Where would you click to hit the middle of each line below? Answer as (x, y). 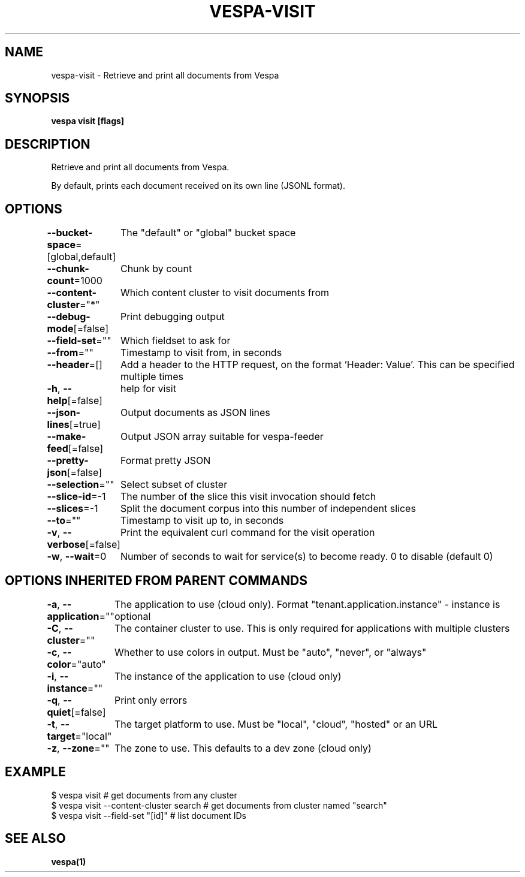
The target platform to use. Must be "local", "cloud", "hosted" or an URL (276, 724)
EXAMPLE (35, 772)
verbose (66, 545)
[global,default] (82, 257)
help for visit (148, 389)
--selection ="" (81, 485)
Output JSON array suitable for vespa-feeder (222, 437)
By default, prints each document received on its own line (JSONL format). (198, 186)
